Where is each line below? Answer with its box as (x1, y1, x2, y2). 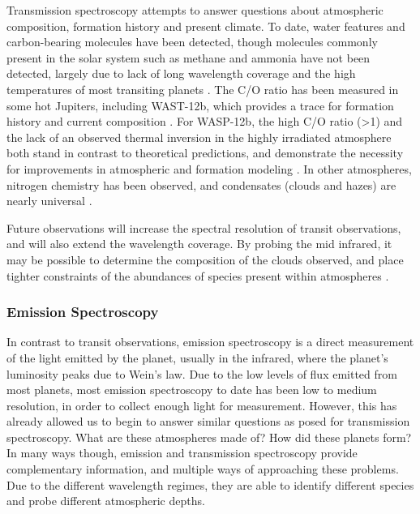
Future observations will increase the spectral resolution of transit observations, (6, 219, 401, 236)
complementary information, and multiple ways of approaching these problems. (6, 460, 399, 478)
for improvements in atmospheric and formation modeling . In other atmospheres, (6, 160, 412, 177)
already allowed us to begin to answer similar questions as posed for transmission (6, 413, 410, 430)
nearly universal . (6, 192, 92, 209)
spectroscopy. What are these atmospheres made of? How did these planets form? (6, 428, 412, 445)
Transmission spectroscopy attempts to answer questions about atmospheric (6, 2, 384, 18)
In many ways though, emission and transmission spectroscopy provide (6, 444, 358, 461)
